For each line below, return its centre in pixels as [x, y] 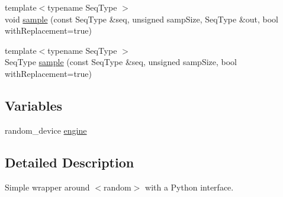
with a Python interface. [189, 187]
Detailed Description [70, 162]
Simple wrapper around [47, 187]
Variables [34, 105]
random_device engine [46, 130]
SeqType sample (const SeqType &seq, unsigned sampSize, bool [121, 62]
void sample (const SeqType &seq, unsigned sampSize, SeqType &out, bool [142, 19]
